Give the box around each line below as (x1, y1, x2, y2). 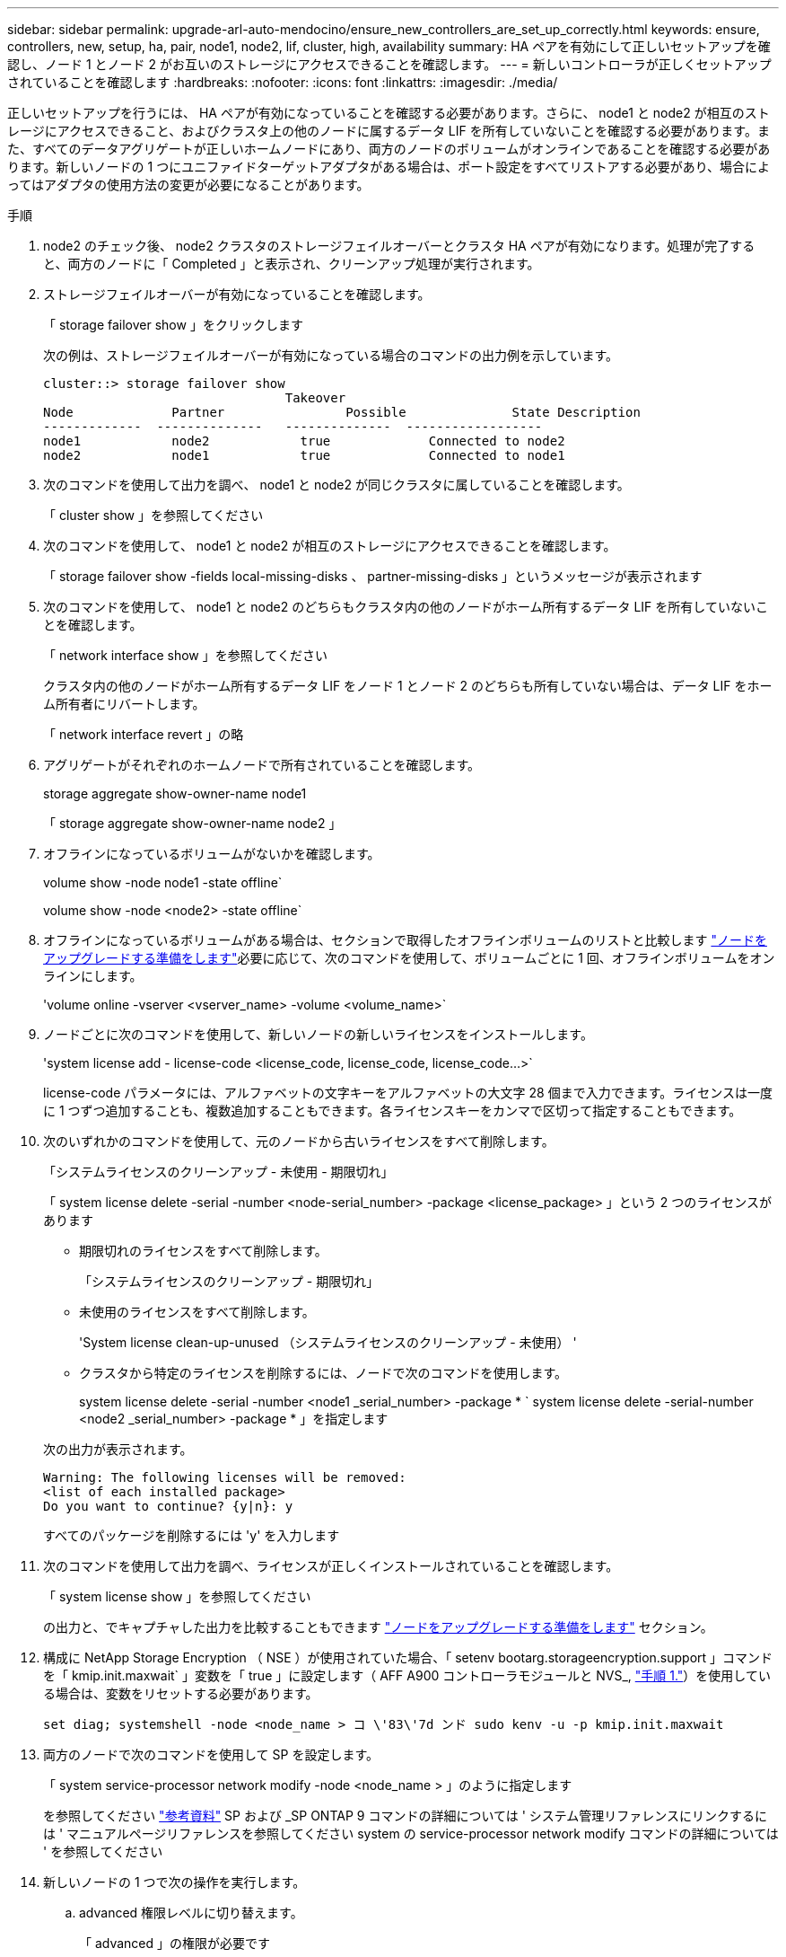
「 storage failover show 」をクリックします (43, 317, 303, 332)
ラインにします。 (43, 968, 143, 983)
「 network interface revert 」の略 (43, 727, 244, 742)
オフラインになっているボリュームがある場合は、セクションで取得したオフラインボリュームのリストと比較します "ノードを (43, 932, 767, 948)
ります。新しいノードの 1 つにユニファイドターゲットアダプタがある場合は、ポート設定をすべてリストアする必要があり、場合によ (7, 159, 771, 174)
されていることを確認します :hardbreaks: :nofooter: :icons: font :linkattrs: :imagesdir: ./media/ (7, 75, 558, 90)
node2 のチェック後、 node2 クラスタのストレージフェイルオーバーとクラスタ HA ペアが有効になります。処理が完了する (43, 238, 755, 253)
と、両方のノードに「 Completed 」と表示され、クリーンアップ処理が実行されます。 (43, 256, 540, 271)
